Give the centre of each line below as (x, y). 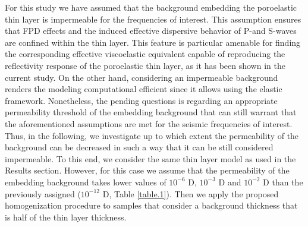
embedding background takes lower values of (86, 182)
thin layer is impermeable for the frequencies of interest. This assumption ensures (153, 19)
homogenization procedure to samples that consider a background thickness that (151, 205)
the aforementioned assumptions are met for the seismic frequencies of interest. (149, 123)
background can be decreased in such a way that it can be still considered (139, 147)
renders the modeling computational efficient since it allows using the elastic (144, 89)
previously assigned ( (43, 193)
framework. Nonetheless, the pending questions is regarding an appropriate (141, 100)
